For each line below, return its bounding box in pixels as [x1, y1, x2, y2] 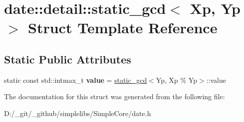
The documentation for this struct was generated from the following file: [4, 91, 225, 102]
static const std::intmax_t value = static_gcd [4, 74, 147, 85]
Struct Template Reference [28, 17, 218, 38]
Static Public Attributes [4, 51, 131, 66]
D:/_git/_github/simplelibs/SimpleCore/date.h [4, 108, 151, 118]
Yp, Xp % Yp [156, 74, 197, 85]
